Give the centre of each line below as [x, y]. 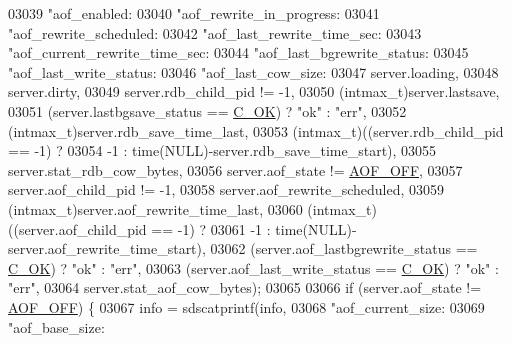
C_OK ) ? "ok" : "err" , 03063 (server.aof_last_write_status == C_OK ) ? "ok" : [253, 267]
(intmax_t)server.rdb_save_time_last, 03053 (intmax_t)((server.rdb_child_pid [256, 130]
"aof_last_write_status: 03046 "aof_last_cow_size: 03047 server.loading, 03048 [253, 71]
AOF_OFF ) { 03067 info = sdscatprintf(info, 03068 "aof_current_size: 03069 [246, 306]
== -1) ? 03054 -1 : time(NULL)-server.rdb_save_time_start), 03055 [222, 150]
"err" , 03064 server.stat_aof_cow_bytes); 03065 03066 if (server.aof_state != [245, 287]
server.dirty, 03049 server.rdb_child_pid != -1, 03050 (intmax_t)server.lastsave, [254, 91]
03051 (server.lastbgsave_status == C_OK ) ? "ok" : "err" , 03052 [207, 110]
